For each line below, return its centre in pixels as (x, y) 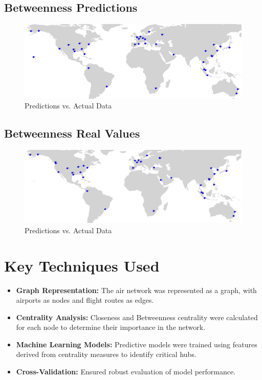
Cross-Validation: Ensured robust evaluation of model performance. (126, 372)
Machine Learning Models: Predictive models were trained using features (137, 344)
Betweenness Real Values (72, 133)
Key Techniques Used (82, 265)
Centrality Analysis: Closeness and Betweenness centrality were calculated (137, 317)
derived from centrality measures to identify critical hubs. (106, 354)
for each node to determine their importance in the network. (111, 327)
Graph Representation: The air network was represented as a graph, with (136, 290)
